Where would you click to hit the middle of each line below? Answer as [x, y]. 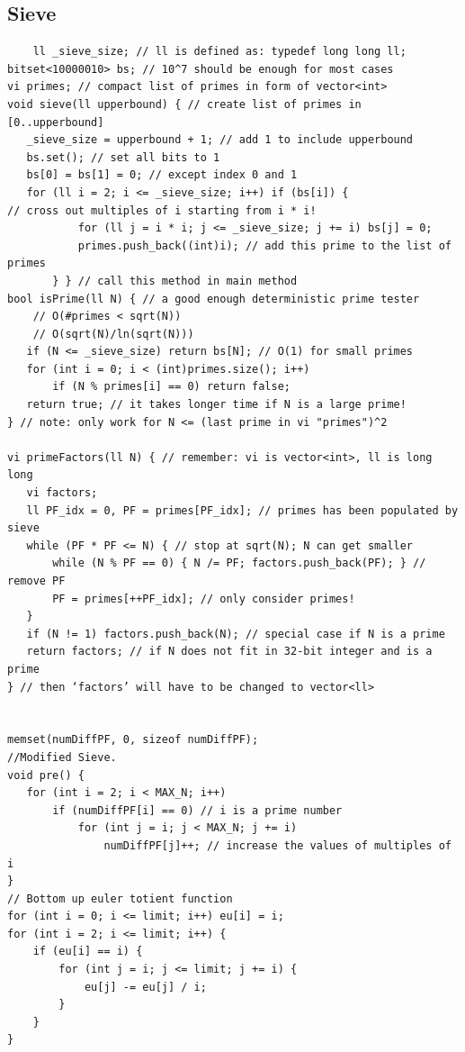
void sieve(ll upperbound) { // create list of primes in [184, 104]
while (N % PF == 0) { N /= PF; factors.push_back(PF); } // [239, 563]
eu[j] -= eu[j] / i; [145, 987]
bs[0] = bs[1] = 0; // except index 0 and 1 [162, 175]
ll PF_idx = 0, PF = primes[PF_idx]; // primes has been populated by [242, 510]
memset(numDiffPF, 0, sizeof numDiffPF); [133, 740]
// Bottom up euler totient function [120, 898]
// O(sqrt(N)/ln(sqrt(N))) [113, 334]
